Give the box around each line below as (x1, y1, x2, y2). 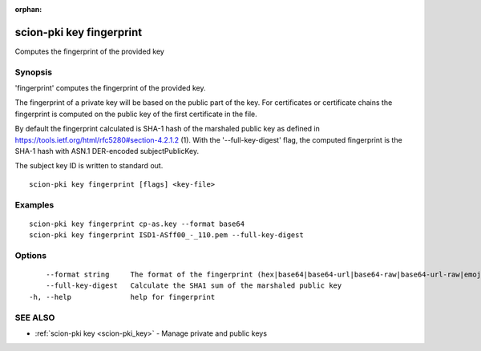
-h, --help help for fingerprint (29, 292, 216, 301)
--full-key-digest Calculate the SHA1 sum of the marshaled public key (45, 281, 342, 290)
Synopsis (14, 67, 52, 78)
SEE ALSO (14, 312, 55, 323)
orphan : (14, 5, 42, 14)
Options (14, 249, 47, 260)
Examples (14, 199, 55, 210)
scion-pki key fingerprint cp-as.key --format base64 (29, 219, 245, 228)
